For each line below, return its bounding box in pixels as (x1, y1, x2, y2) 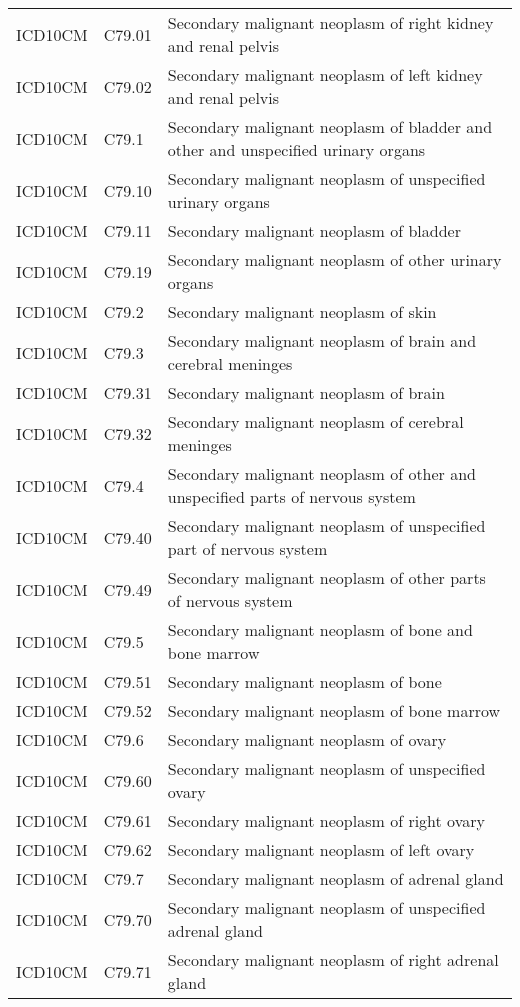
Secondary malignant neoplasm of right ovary (167, 809, 485, 832)
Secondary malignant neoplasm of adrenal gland (167, 867, 504, 890)
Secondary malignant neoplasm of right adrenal (167, 948, 499, 971)
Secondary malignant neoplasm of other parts (167, 566, 486, 589)
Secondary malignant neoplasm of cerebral (167, 410, 464, 433)
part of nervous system (167, 537, 328, 560)
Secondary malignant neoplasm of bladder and (167, 115, 493, 138)
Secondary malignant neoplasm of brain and (167, 329, 477, 352)
